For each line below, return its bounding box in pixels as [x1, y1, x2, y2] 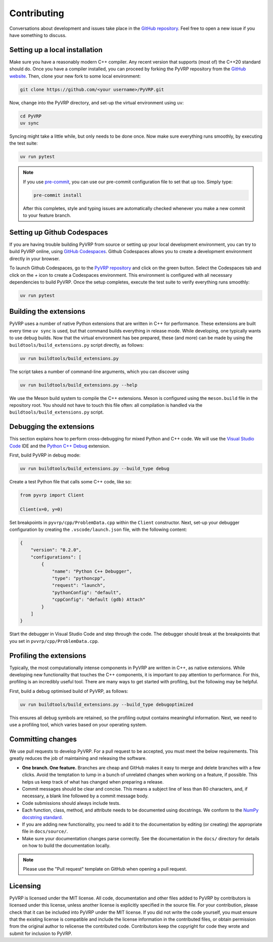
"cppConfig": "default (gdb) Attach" [52, 597, 146, 602]
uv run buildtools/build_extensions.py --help [20, 382, 138, 388]
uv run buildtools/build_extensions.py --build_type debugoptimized [20, 702, 194, 707]
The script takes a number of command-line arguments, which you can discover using [9, 368, 189, 375]
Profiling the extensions [9, 651, 86, 660]
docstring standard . [22, 814, 63, 820]
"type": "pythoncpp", [52, 576, 106, 582]
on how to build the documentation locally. [22, 843, 111, 849]
